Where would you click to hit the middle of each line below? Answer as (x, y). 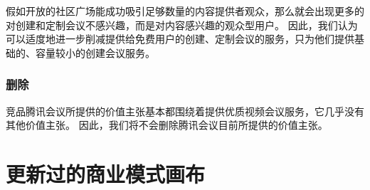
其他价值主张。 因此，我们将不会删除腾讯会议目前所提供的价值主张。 (167, 125)
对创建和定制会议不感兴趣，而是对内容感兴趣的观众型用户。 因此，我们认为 (182, 25)
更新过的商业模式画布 (106, 173)
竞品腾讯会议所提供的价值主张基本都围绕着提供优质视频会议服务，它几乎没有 (185, 111)
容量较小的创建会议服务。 (95, 52)
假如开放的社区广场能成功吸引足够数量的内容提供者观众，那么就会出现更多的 (185, 11)
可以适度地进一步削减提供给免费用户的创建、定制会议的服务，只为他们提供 (180, 39)
